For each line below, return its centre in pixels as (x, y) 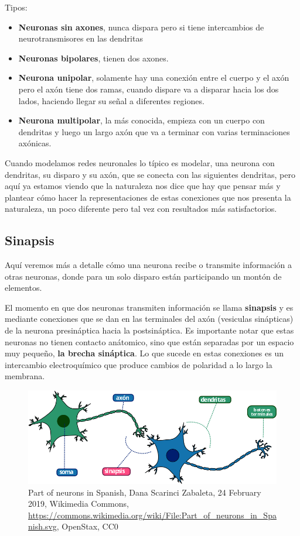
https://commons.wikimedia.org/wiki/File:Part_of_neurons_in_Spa (152, 515)
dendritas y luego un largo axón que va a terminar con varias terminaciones (154, 131)
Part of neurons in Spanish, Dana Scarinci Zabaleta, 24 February (145, 492)
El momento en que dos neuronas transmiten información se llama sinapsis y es (149, 307)
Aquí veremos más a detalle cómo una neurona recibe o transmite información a (148, 265)
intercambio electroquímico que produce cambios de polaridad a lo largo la (139, 364)
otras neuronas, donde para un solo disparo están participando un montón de (143, 276)
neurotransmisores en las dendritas (81, 38)
